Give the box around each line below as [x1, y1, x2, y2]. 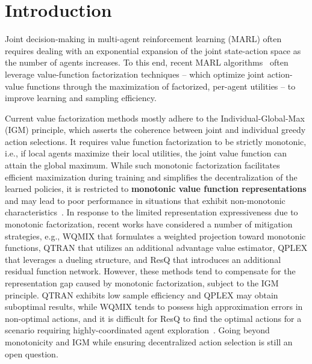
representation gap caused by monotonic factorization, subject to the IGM [5, 277, 279, 289]
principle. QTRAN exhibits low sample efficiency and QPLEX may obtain [5, 288, 278, 301]
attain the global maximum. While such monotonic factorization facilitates [5, 159, 280, 171]
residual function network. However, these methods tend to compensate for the [5, 265, 296, 277]
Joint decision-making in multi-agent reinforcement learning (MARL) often [5, 32, 282, 45]
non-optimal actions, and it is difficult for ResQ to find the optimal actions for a [5, 312, 302, 324]
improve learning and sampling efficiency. [5, 91, 157, 104]
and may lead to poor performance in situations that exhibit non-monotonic [5, 194, 285, 206]
